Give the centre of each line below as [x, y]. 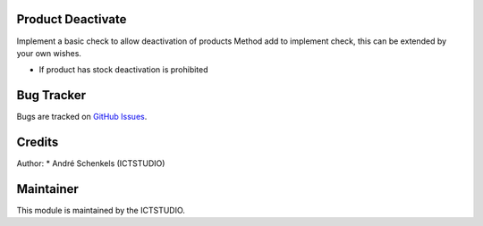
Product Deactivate [72, 19]
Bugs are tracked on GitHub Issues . [82, 117]
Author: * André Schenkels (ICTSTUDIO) [91, 163]
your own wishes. [49, 53]
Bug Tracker [51, 95]
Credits [38, 142]
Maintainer [48, 189]
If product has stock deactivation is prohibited [124, 70]
